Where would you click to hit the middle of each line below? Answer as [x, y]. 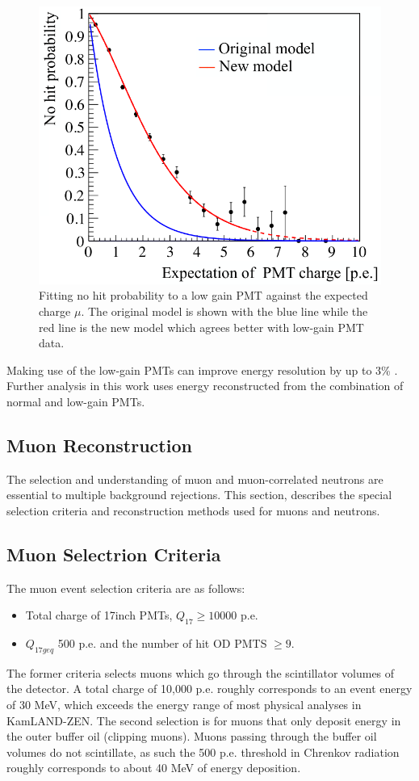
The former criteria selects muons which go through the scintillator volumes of [201, 672]
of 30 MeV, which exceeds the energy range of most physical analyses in [184, 705]
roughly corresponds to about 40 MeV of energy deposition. [154, 768]
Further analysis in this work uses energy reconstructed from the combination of [205, 386]
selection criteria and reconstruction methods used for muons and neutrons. [193, 510]
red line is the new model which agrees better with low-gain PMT [201, 327]
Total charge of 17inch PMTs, [99, 615]
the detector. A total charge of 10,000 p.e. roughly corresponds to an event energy [209, 689]
